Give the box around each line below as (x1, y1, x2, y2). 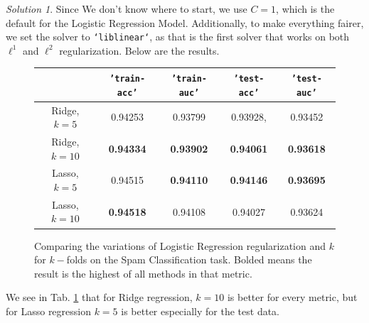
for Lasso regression (6, 303, 91, 318)
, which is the (276, 1, 335, 16)
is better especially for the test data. (121, 303, 280, 318)
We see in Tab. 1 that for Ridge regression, (6, 290, 193, 305)
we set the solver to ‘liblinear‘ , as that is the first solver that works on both (6, 29, 350, 44)
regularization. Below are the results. (59, 43, 220, 58)
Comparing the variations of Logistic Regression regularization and (34, 238, 326, 253)
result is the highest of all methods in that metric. (34, 265, 252, 280)
